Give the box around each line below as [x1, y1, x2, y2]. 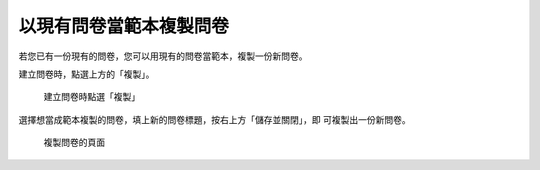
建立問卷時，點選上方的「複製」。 [18, 68, 155, 80]
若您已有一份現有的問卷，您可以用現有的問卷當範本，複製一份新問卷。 [18, 50, 308, 62]
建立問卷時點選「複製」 [43, 91, 140, 103]
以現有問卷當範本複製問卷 [18, 15, 230, 37]
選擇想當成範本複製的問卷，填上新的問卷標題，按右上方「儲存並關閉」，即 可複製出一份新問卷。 [18, 113, 411, 125]
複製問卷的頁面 [43, 136, 105, 149]
